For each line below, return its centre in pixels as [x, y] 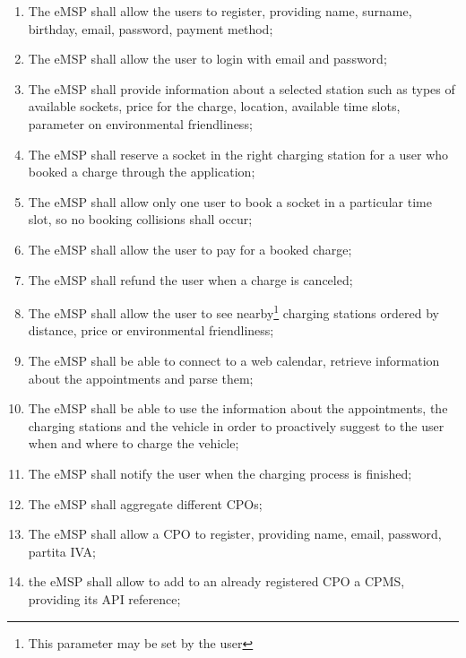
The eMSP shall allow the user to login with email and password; [207, 59]
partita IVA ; [62, 551]
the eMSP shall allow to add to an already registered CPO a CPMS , [216, 581]
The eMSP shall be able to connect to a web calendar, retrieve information [234, 360]
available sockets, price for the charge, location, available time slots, [214, 106]
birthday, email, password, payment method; [151, 28]
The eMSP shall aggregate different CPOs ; [145, 503]
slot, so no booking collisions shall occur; [140, 219]
